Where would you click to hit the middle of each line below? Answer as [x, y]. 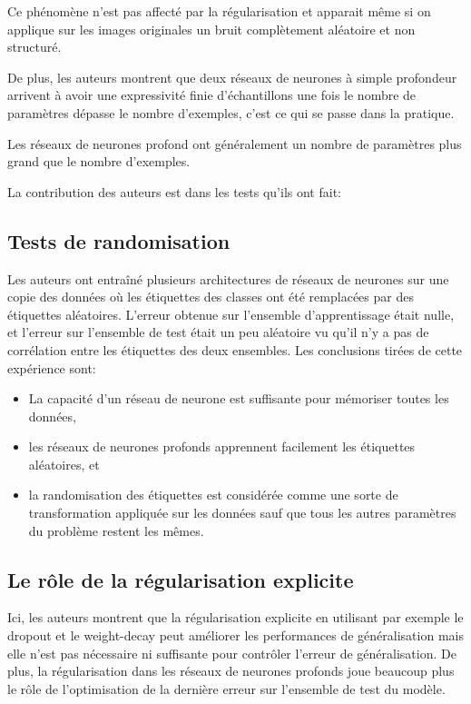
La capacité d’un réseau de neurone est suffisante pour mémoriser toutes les [239, 398]
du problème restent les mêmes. [116, 530]
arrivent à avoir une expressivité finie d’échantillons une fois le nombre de [212, 95]
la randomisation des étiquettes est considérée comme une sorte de [213, 495]
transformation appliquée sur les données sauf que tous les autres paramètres [242, 513]
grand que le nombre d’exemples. [99, 161]
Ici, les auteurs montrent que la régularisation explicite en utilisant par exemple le [235, 617]
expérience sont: [52, 367]
